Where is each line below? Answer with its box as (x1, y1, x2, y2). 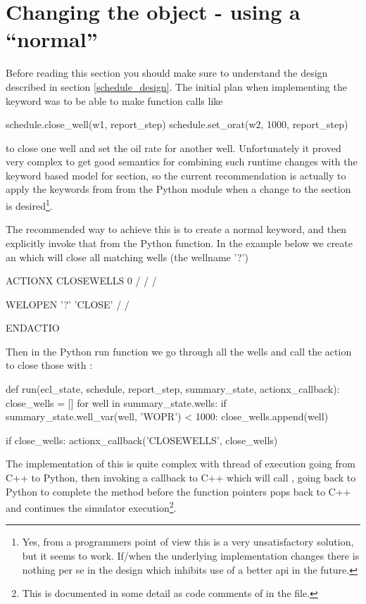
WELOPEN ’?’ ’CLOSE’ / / (6, 296, 130, 311)
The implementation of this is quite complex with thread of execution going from (6, 456, 355, 471)
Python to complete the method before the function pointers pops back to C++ (6, 484, 351, 498)
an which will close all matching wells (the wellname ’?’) (6, 249, 249, 264)
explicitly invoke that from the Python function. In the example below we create (6, 235, 353, 250)
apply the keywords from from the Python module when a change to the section (6, 182, 351, 196)
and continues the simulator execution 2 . (6, 498, 177, 515)
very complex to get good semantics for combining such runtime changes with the (6, 154, 358, 169)
